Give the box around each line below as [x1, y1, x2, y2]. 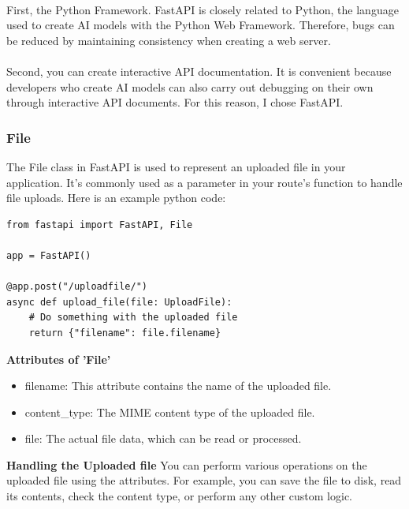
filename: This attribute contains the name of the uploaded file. [24, 377, 332, 394]
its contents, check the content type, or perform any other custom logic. [6, 488, 353, 504]
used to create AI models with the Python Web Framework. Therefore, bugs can [6, 17, 395, 33]
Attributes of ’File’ [6, 350, 111, 367]
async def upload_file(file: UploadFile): [6, 296, 232, 308]
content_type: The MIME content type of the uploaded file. [24, 403, 315, 420]
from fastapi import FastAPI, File [6, 219, 193, 230]
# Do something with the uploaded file [28, 312, 238, 324]
